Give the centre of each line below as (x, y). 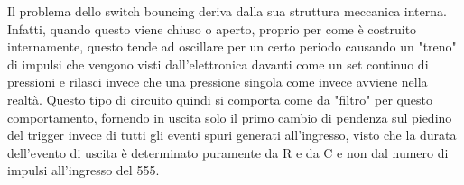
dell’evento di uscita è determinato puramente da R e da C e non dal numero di (228, 152)
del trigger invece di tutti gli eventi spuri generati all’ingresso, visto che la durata (232, 135)
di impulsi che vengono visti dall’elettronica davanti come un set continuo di (218, 64)
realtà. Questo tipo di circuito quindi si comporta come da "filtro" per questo (220, 99)
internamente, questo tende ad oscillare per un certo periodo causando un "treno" (232, 46)
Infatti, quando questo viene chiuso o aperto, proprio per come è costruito (212, 28)
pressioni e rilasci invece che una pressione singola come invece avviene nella (218, 82)
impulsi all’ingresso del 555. (84, 170)
